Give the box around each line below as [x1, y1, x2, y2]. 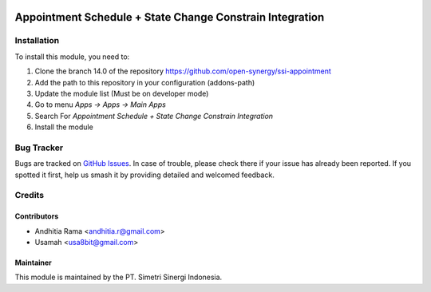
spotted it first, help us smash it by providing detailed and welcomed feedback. [14, 170, 275, 180]
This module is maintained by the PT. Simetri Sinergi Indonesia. [14, 272, 223, 282]
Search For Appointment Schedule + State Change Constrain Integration [34, 111, 274, 120]
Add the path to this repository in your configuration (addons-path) [34, 77, 255, 87]
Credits [14, 190, 44, 201]
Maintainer [14, 258, 52, 267]
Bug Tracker [14, 142, 64, 153]
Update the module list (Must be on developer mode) [34, 89, 209, 98]
